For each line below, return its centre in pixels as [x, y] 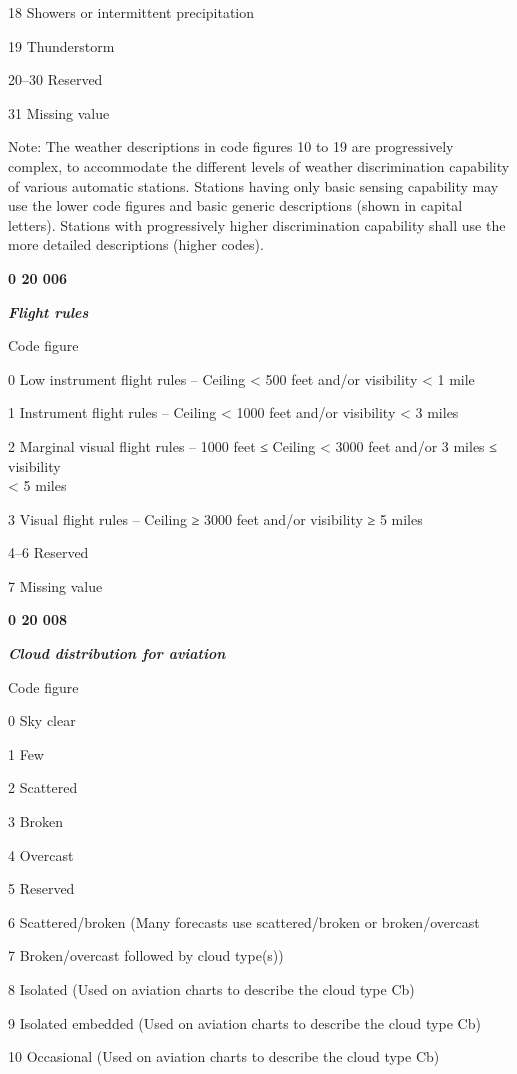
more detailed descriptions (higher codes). [136, 244]
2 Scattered [43, 787]
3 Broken [36, 821]
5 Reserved [41, 888]
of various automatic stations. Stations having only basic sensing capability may [253, 185]
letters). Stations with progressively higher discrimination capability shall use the [257, 224]
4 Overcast [41, 854]
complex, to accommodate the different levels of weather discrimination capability [259, 165]
